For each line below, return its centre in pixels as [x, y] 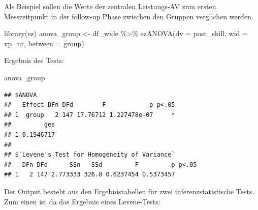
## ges [30, 125]
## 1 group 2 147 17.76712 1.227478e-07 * [90, 115]
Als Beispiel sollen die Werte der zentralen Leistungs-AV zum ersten [110, 6]
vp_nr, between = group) [44, 43]
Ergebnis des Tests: [34, 60]
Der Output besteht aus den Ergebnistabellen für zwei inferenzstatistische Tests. [129, 191]
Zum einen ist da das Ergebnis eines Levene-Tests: [82, 201]
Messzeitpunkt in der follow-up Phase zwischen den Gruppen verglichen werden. [129, 16]
